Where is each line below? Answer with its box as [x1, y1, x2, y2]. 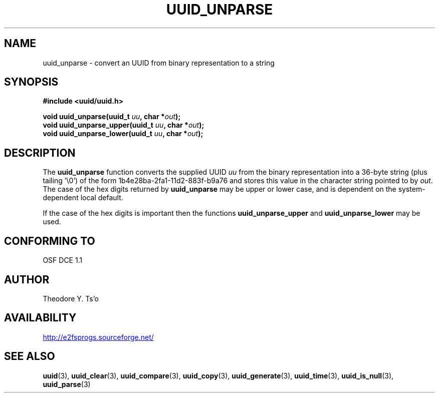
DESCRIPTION [4, 146, 76, 159]
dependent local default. [43, 193, 123, 202]
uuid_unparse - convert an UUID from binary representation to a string [43, 58, 275, 67]
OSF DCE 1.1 [43, 256, 83, 265]
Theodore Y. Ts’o [43, 294, 99, 303]
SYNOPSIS [4, 76, 59, 89]
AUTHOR [4, 273, 50, 286]
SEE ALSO [4, 350, 55, 363]
